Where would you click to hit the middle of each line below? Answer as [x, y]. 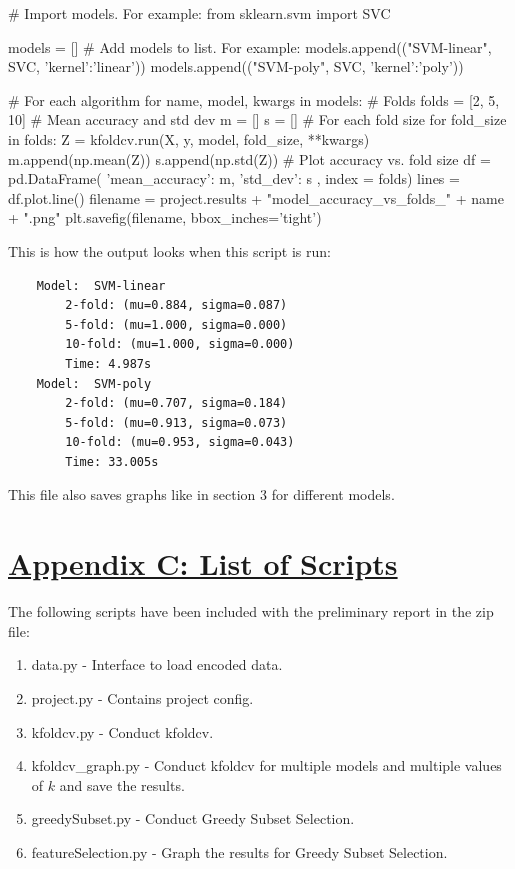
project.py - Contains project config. [142, 697]
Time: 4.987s [108, 363]
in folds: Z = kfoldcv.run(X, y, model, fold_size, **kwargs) [189, 138]
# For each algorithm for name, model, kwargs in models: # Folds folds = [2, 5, [254, 99]
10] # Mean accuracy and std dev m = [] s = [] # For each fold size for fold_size [257, 119]
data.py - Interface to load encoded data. [157, 664]
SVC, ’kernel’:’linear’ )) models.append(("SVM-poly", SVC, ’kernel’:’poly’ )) [236, 66]
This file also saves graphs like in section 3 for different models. [201, 494]
